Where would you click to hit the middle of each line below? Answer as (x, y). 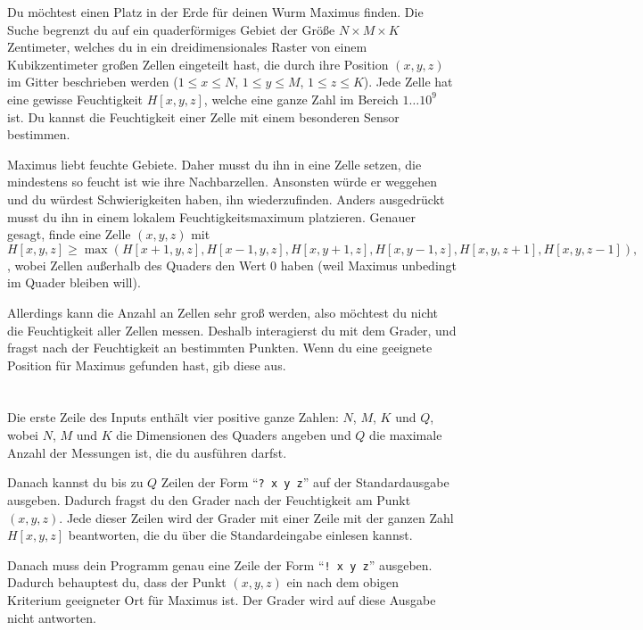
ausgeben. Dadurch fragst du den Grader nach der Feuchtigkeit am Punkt (209, 499)
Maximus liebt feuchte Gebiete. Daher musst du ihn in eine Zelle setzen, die (214, 164)
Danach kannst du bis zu (75, 482)
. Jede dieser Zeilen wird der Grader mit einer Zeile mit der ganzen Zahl (256, 517)
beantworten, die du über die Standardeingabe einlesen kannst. (240, 535)
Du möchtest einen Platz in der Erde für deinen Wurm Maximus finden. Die (215, 12)
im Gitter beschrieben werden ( (93, 82)
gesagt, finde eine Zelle (69, 234)
